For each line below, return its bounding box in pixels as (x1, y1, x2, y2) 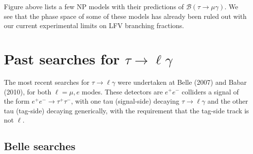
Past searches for (4, 48, 120, 68)
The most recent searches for (4, 77, 90, 87)
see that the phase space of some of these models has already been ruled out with (4, 11, 247, 21)
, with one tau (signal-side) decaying (71, 96, 180, 106)
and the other (207, 96, 248, 106)
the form (4, 96, 30, 106)
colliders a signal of (181, 86, 239, 96)
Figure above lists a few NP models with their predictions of (4, 1, 184, 11)
